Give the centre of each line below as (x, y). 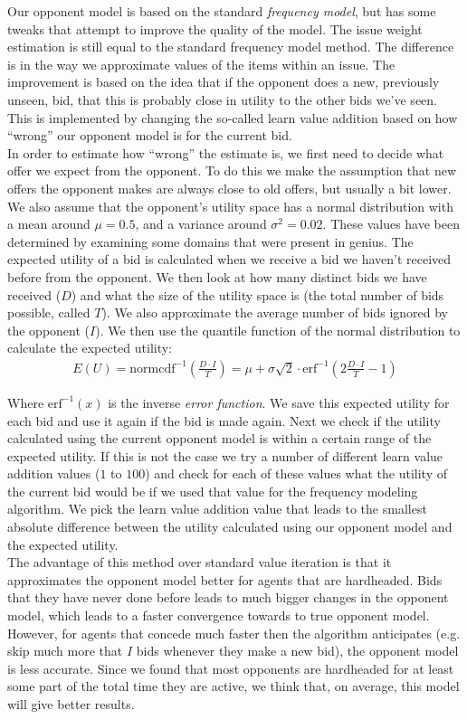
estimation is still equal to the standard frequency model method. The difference (231, 47)
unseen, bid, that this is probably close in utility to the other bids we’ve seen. (222, 99)
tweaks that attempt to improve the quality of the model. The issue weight (215, 28)
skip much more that (65, 651)
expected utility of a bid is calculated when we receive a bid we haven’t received (229, 259)
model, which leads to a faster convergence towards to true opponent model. (219, 615)
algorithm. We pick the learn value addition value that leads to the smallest (217, 509)
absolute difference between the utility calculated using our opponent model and (230, 527)
